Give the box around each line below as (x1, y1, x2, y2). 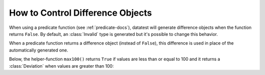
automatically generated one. (9, 47, 69, 53)
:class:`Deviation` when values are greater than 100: (9, 63, 114, 69)
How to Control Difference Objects (9, 7, 152, 18)
